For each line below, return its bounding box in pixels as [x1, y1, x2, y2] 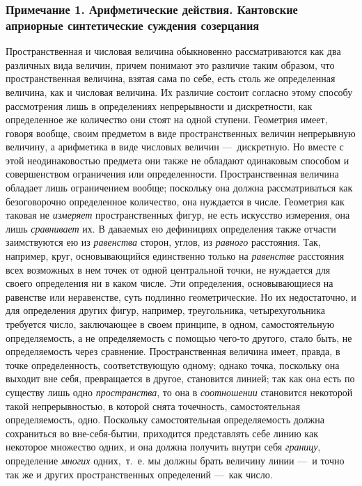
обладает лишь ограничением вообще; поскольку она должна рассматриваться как [6, 180, 353, 195]
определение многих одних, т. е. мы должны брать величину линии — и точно [6, 453, 345, 467]
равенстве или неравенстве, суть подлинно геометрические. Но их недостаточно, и [6, 289, 356, 304]
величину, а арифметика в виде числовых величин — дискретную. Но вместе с [6, 139, 344, 154]
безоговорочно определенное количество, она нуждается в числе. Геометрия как [6, 194, 345, 208]
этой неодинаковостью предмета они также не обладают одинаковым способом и [6, 152, 349, 167]
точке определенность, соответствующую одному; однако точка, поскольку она [6, 357, 340, 372]
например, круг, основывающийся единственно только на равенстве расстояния [6, 249, 345, 263]
